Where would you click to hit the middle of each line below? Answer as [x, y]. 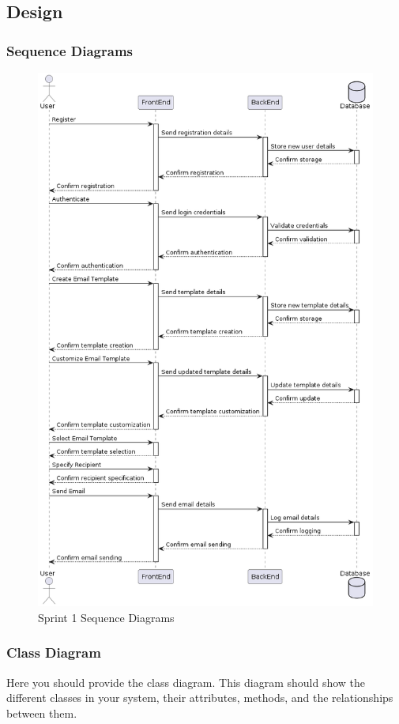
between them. [42, 713]
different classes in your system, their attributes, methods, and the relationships [200, 698]
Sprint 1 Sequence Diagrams [106, 617]
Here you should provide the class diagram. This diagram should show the [186, 682]
